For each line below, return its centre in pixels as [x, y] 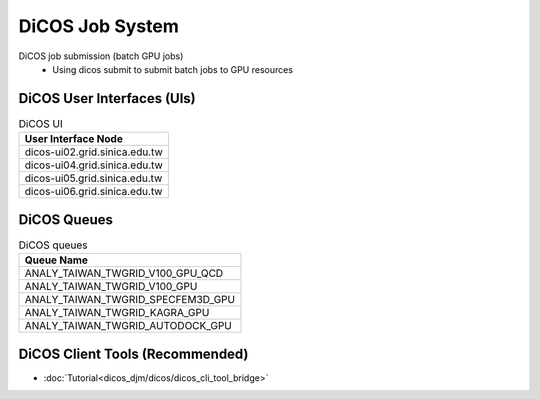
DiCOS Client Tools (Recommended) [133, 353]
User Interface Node [74, 139]
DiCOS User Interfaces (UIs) [107, 98]
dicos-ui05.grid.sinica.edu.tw [93, 178]
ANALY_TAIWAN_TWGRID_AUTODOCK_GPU [128, 326]
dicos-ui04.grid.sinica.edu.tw [94, 165]
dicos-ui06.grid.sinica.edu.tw [93, 192]
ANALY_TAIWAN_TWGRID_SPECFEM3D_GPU [129, 300]
